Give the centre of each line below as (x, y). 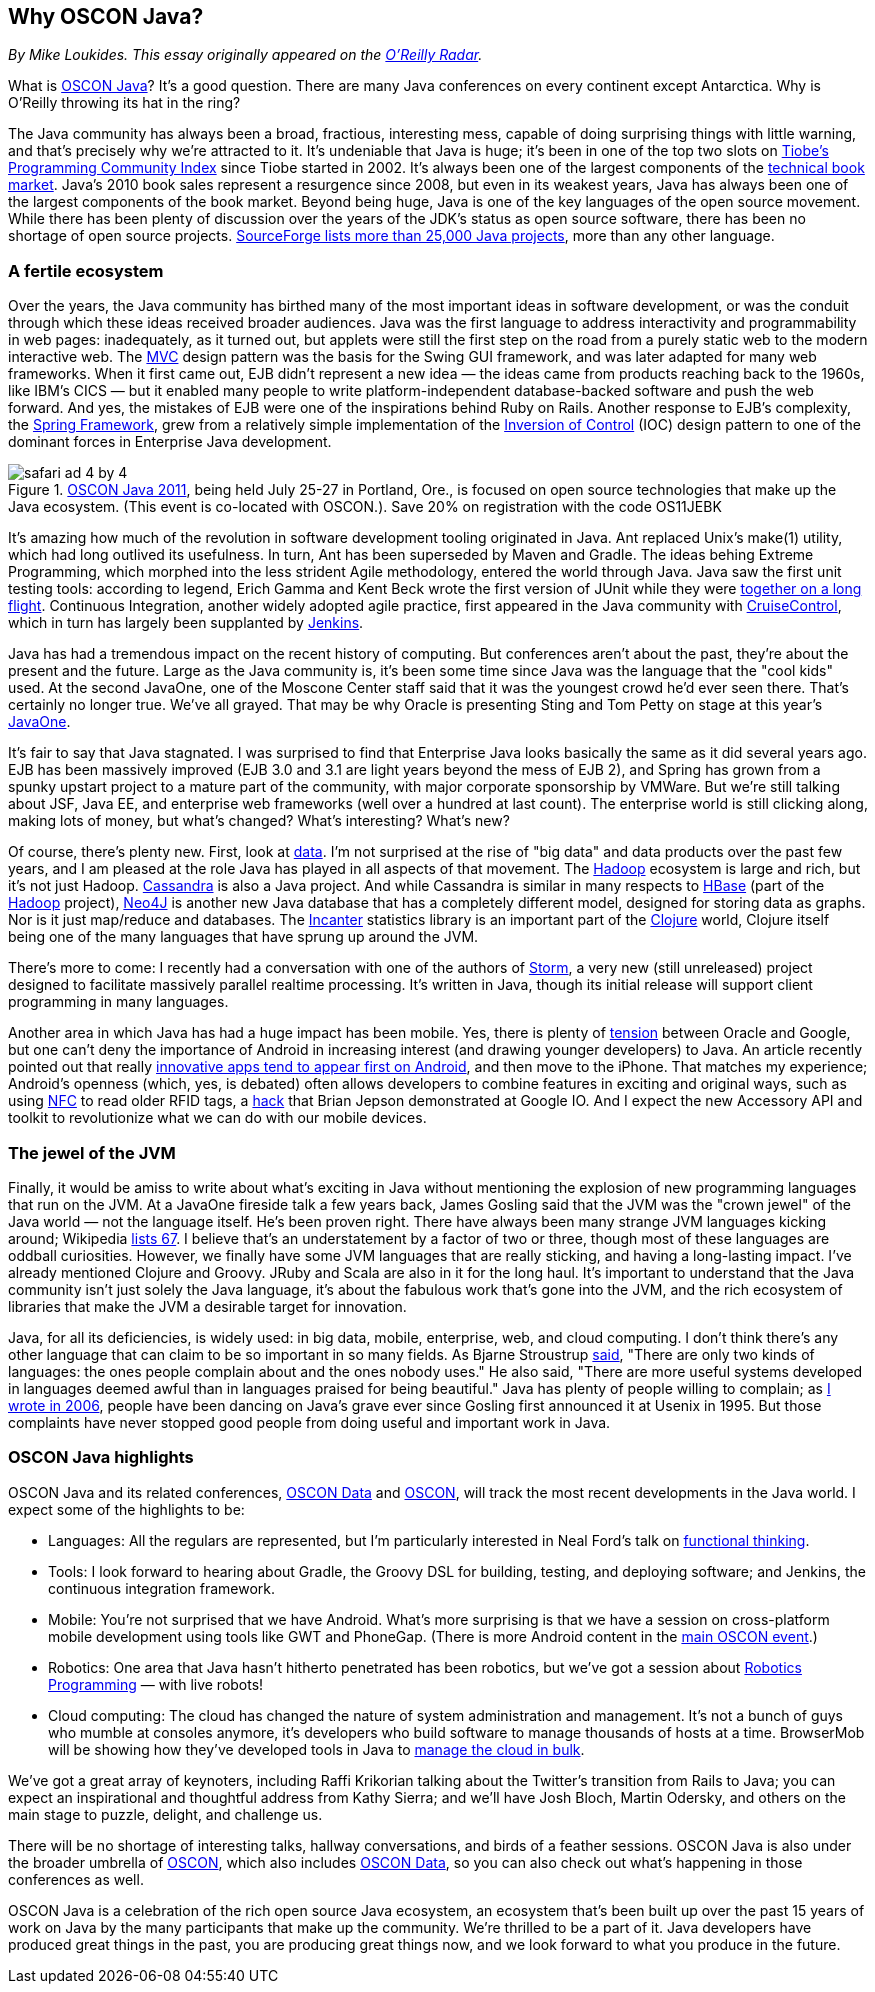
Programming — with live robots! (156, 1684)
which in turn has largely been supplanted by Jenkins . (186, 623)
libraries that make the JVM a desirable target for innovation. (207, 1306)
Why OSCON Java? (106, 16)
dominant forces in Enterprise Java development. (170, 442)
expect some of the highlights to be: (126, 1509)
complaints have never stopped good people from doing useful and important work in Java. (309, 1422)
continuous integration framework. (162, 1588)
